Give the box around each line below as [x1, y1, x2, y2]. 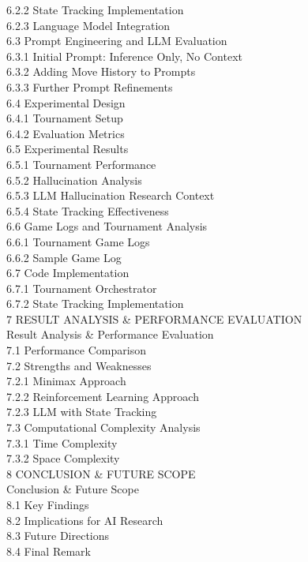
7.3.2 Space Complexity [6, 450, 120, 466]
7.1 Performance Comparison [6, 342, 146, 358]
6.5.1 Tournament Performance [6, 155, 156, 172]
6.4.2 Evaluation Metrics [6, 125, 125, 141]
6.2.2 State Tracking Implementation [6, 2, 184, 17]
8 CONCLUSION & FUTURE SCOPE [6, 465, 196, 481]
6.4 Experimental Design [6, 94, 126, 111]
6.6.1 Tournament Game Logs [6, 233, 150, 249]
